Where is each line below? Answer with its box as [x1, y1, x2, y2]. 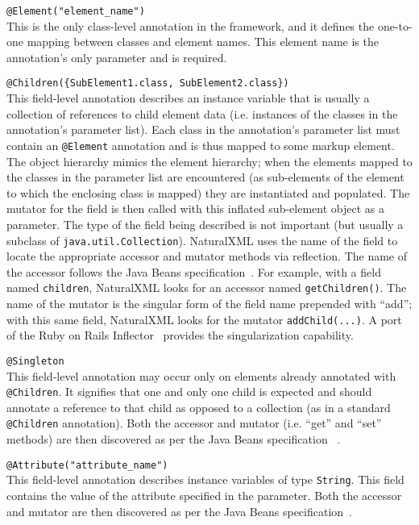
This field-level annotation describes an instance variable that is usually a [6, 90, 370, 106]
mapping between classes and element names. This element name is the [27, 33, 379, 50]
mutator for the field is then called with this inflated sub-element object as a [6, 200, 384, 217]
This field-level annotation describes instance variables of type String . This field [6, 471, 404, 488]
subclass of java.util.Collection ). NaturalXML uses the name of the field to [6, 231, 398, 248]
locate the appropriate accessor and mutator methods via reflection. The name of [6, 248, 408, 265]
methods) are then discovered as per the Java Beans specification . [6, 431, 341, 447]
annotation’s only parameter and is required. [6, 48, 227, 65]
